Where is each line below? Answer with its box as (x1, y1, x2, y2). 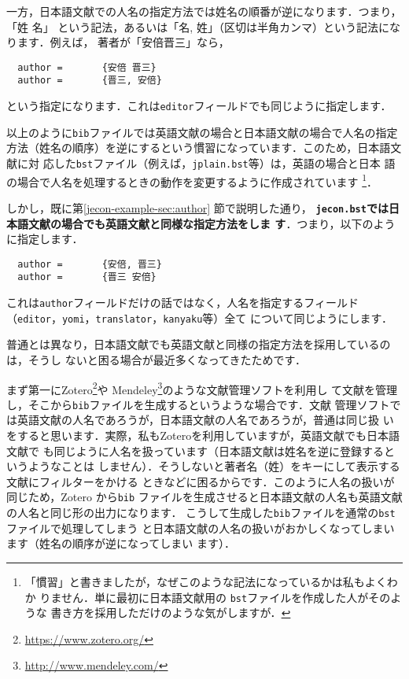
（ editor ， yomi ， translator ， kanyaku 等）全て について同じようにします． (6, 309, 392, 326)
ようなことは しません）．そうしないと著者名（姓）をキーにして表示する (28, 458, 400, 474)
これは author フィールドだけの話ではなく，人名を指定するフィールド (6, 294, 359, 311)
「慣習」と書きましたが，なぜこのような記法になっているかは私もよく (24, 573, 387, 589)
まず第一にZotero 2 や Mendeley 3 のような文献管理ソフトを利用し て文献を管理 (6, 378, 398, 397)
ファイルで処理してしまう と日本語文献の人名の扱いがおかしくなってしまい (6, 519, 395, 536)
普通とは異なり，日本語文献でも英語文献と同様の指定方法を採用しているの (6, 336, 391, 352)
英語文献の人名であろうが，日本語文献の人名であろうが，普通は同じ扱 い (17, 411, 394, 428)
